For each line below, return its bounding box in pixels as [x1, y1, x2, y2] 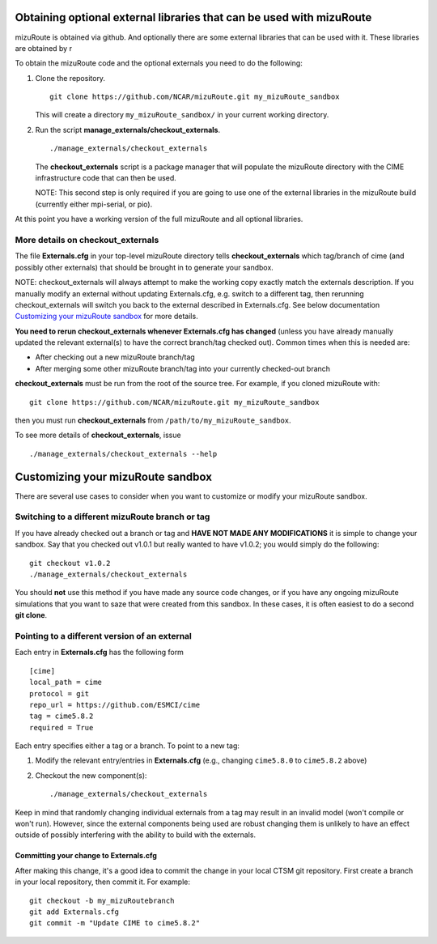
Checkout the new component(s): [35, 770, 147, 780]
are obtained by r [15, 43, 73, 53]
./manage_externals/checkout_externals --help [29, 449, 218, 458]
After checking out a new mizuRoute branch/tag [35, 352, 196, 362]
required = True [29, 723, 94, 732]
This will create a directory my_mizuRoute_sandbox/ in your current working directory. [35, 110, 329, 120]
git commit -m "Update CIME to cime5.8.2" [29, 919, 201, 928]
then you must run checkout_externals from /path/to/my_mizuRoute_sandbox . [15, 415, 291, 425]
